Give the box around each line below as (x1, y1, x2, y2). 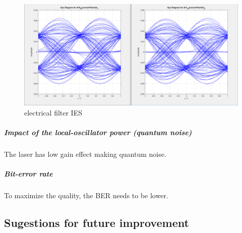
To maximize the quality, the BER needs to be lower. (4, 190, 168, 201)
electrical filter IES (24, 107, 82, 118)
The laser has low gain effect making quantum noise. (4, 148, 166, 159)
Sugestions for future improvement (4, 215, 189, 230)
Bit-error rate (4, 168, 53, 179)
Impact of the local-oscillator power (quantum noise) (4, 127, 192, 138)
